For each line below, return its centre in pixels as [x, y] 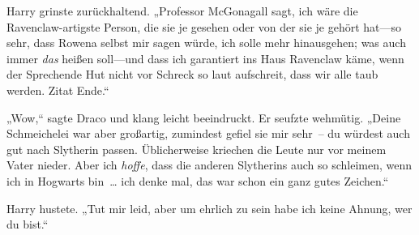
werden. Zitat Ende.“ [58, 90]
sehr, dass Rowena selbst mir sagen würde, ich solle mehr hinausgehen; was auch [206, 43]
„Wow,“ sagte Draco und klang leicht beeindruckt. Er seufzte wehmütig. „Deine [204, 117]
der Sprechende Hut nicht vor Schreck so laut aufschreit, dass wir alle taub [192, 74]
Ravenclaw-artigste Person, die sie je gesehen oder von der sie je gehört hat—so [204, 26]
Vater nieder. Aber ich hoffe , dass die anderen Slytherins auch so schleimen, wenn [209, 165]
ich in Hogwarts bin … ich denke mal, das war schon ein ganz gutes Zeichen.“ [198, 180]
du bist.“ [28, 224]
